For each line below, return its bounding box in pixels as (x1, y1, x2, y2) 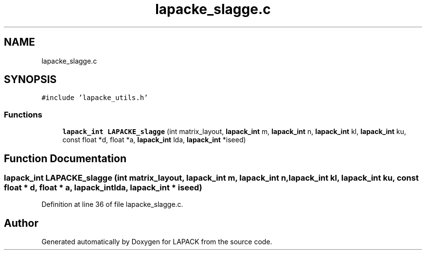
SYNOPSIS (4, 73, 57, 86)
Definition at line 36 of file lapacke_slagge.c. (41, 200, 183, 209)
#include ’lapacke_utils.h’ (41, 94, 148, 102)
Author (4, 217, 38, 229)
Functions (4, 109, 42, 119)
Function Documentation (4, 152, 126, 165)
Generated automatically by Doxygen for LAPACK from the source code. (41, 237, 272, 246)
